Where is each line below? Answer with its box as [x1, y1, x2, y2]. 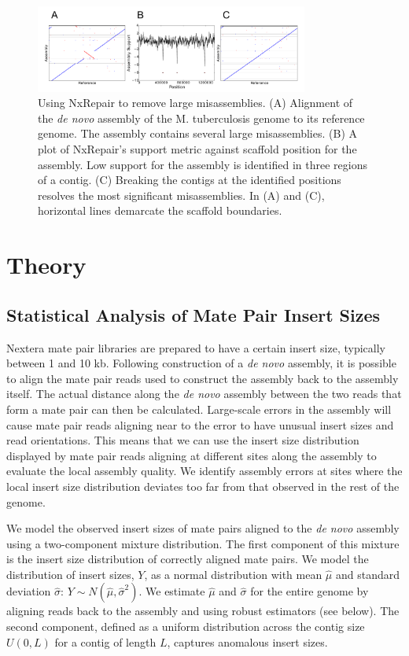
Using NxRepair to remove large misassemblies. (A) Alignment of [38, 94, 353, 111]
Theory [6, 249, 87, 281]
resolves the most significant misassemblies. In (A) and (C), [38, 186, 325, 203]
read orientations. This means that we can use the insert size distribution [6, 432, 359, 448]
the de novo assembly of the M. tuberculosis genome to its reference [38, 109, 365, 126]
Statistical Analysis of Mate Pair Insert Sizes [6, 302, 381, 326]
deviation [6, 583, 51, 599]
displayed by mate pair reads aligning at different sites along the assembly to [6, 447, 377, 463]
